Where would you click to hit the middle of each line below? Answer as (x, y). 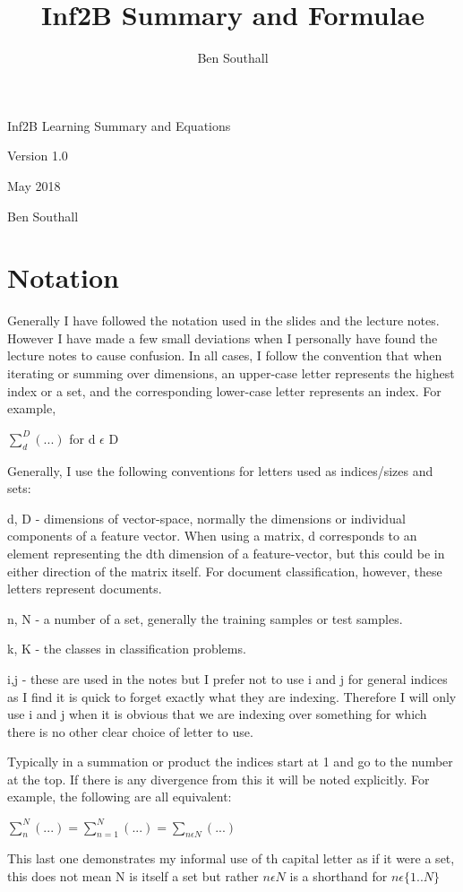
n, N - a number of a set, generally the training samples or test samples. (205, 618)
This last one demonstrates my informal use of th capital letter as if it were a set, (231, 858)
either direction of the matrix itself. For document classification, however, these (225, 571)
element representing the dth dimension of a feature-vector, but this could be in (226, 553)
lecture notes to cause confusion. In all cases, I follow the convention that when (225, 355)
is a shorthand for (339, 875)
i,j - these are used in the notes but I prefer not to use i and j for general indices (227, 678)
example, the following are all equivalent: (120, 797)
